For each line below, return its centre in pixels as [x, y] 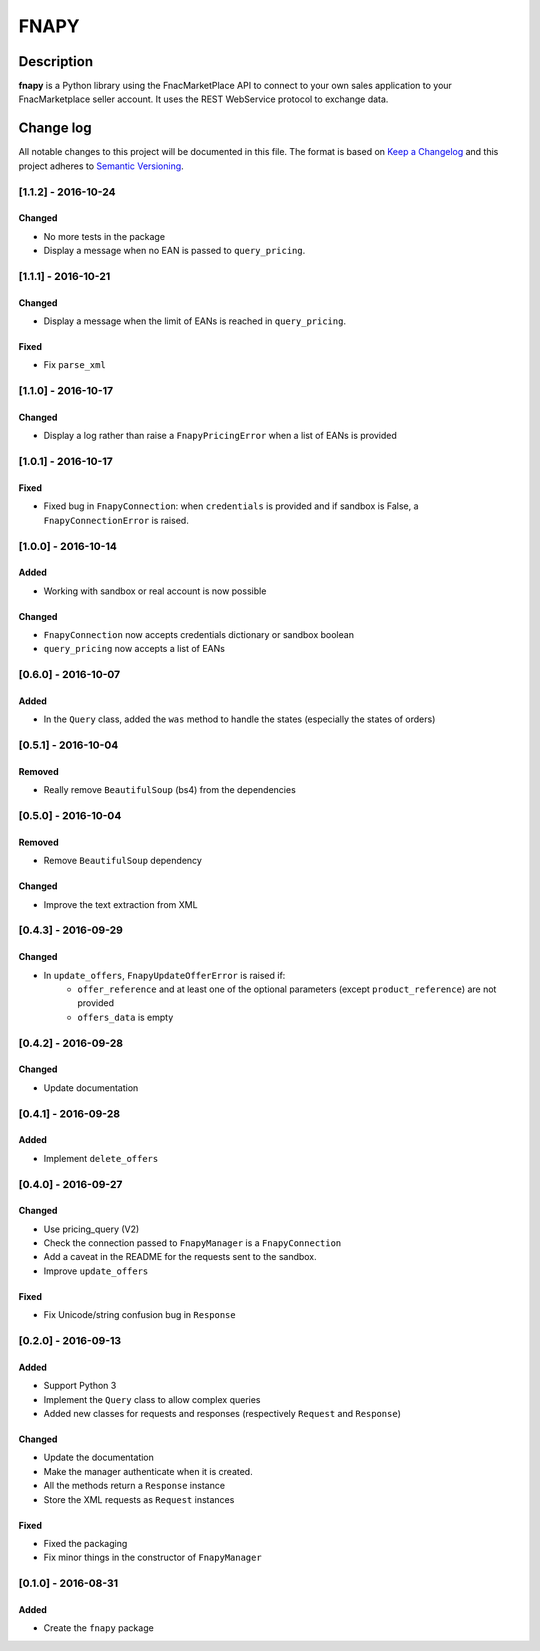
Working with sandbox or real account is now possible [155, 591]
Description [56, 61]
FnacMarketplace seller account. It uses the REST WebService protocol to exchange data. [203, 99]
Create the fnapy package [98, 1628]
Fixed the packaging [85, 1543]
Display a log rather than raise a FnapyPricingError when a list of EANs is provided [220, 436]
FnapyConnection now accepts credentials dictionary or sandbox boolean [199, 635]
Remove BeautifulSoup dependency [122, 861]
